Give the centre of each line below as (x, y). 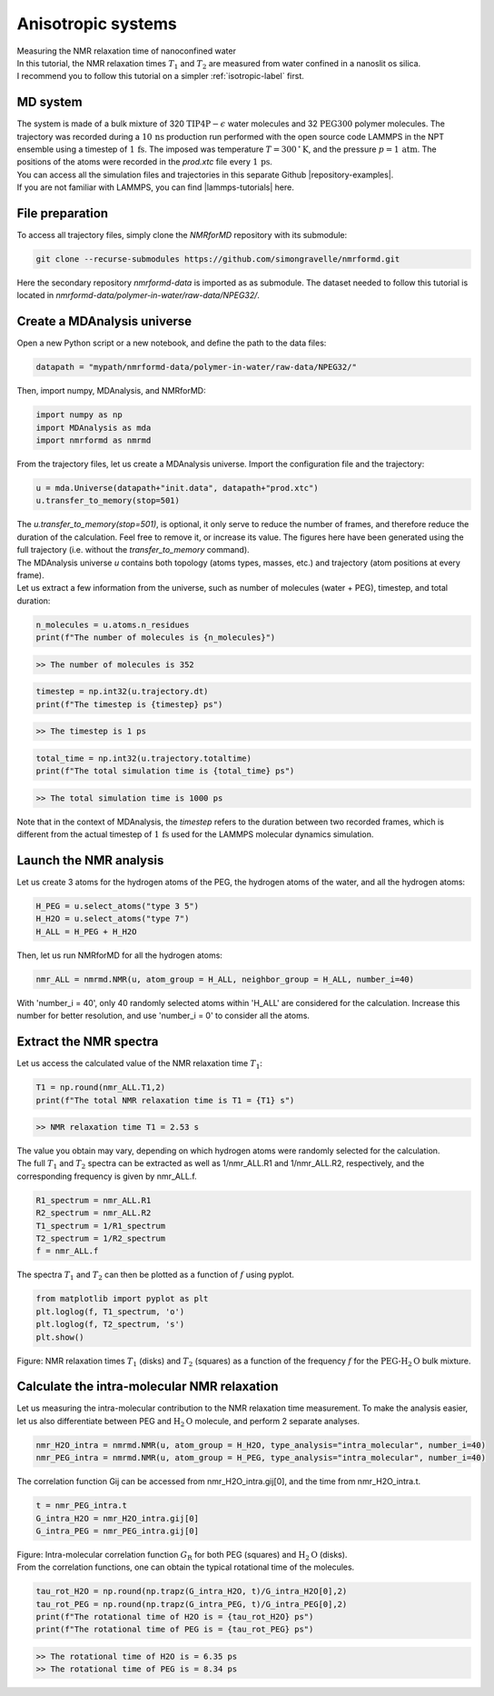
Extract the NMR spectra (88, 1042)
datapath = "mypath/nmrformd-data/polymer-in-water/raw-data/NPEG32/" (197, 367)
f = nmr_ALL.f (67, 1251)
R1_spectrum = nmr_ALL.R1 (94, 1200)
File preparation (63, 213)
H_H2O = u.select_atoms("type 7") (113, 919)
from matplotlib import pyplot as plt (122, 1299)
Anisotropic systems (97, 24)
